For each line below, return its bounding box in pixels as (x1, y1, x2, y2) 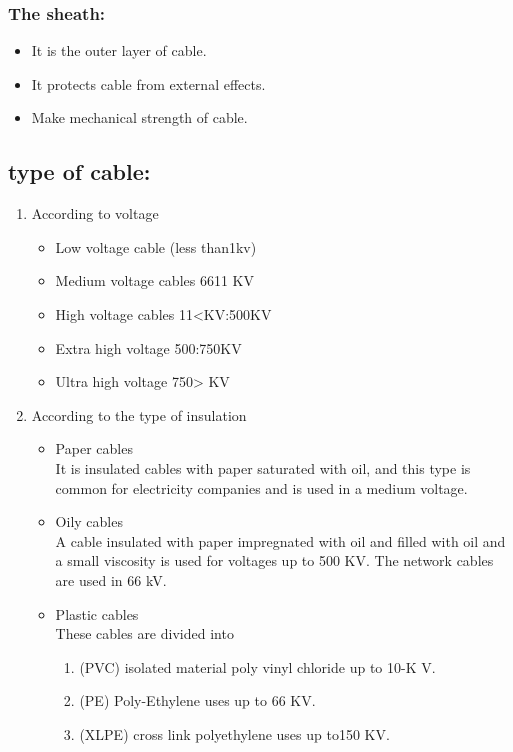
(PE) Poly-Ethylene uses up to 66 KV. (79, 690, 316, 711)
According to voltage (31, 203, 159, 224)
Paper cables (55, 438, 133, 459)
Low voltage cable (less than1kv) (55, 236, 257, 257)
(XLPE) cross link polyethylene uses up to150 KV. (79, 723, 390, 744)
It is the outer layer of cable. (31, 40, 207, 61)
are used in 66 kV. (55, 569, 167, 590)
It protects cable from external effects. (31, 73, 266, 94)
